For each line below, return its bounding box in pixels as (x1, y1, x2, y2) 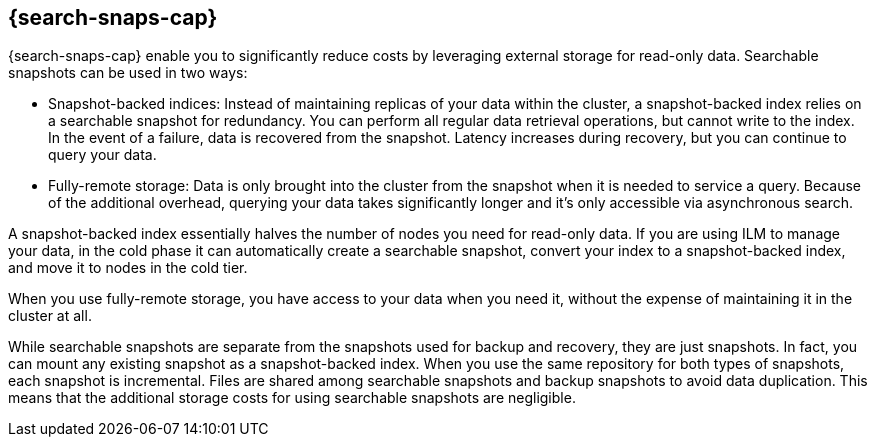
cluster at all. (8, 307, 92, 325)
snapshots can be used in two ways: (8, 64, 248, 82)
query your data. (48, 146, 157, 164)
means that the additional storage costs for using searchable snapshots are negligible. (8, 389, 576, 407)
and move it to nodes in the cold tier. (8, 259, 248, 277)
